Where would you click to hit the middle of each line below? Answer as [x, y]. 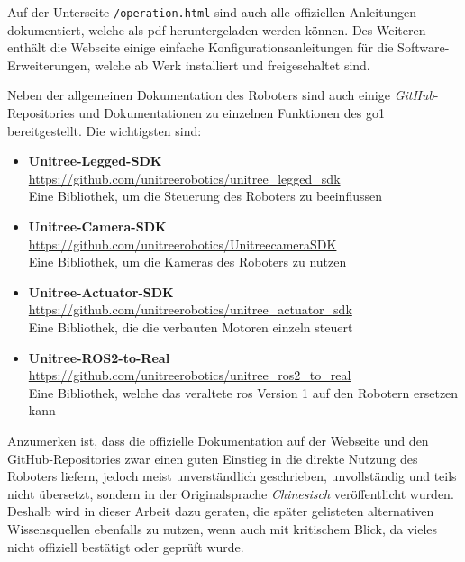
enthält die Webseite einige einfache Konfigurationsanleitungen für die [201, 47]
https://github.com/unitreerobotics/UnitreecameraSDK [182, 244]
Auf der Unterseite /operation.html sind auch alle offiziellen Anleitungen [212, 12]
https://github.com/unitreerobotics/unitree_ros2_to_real [190, 375]
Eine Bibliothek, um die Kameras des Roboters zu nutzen [187, 262]
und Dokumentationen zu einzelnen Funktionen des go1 [232, 113]
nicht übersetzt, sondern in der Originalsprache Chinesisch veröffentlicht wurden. [231, 493]
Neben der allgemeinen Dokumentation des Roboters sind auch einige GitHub [221, 95]
